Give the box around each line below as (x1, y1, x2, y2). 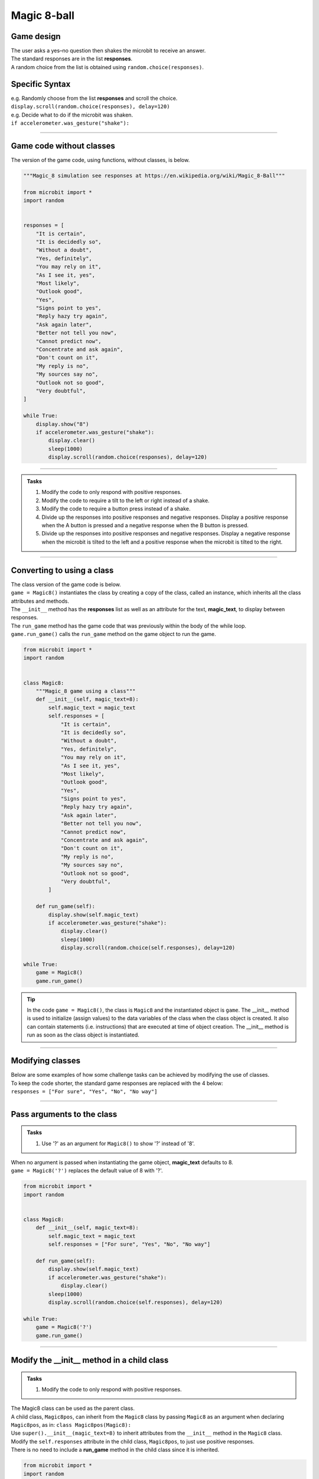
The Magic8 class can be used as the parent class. (11, 1405, 135, 1412)
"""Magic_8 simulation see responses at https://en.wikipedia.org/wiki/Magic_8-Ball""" (23, 172, 285, 179)
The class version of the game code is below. (11, 580, 121, 588)
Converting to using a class (11, 565, 114, 575)
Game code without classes (11, 141, 115, 151)
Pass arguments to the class (11, 1109, 118, 1119)
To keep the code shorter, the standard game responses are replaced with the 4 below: (11, 1080, 223, 1087)
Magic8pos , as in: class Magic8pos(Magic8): (11, 1422, 131, 1429)
